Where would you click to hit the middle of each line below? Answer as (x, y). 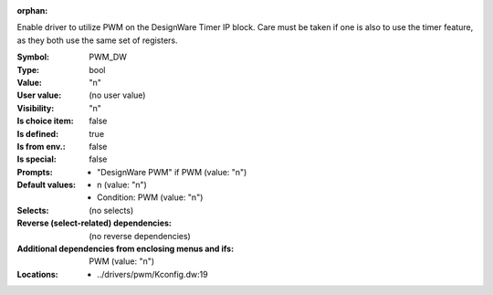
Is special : (37, 159)
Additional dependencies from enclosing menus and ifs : (126, 249)
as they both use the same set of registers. (97, 40)
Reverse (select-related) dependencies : (94, 223)
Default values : (47, 185)
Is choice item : (45, 121)
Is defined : (38, 133)
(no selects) (111, 210)
